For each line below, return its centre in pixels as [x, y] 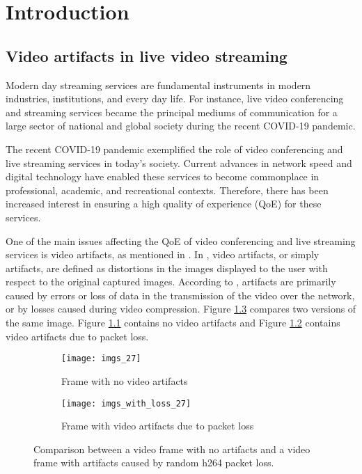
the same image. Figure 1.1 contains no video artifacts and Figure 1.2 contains [173, 323]
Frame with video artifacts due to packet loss [158, 426]
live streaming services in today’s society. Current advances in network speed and [179, 163]
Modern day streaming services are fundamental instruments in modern [158, 85]
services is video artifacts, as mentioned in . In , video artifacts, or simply [163, 254]
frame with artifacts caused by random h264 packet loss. [154, 463]
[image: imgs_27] [101, 359]
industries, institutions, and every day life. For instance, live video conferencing [175, 98]
